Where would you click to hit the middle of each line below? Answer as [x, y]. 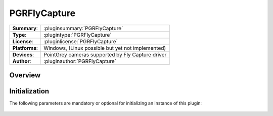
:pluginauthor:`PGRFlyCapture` [80, 61]
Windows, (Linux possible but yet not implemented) [105, 48]
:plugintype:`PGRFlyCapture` [78, 35]
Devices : [23, 54]
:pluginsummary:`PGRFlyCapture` [83, 28]
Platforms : [25, 48]
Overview [25, 75]
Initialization [29, 91]
